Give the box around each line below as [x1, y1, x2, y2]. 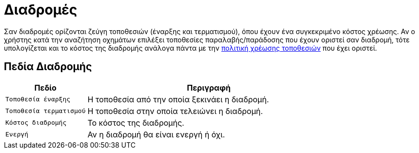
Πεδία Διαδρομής [4, 60, 92, 73]
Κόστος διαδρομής [5, 119, 67, 127]
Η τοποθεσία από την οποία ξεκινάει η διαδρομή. [87, 94, 269, 104]
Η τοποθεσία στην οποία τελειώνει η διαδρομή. [87, 106, 263, 116]
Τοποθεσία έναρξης [5, 96, 71, 103]
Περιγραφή [187, 82, 231, 93]
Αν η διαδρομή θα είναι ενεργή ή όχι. [87, 129, 225, 139]
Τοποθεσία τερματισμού [5, 107, 86, 115]
